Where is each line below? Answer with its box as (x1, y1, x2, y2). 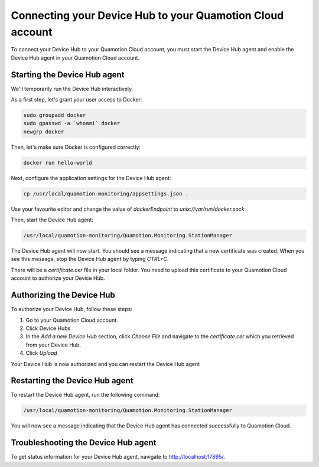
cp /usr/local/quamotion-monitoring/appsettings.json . (23, 190, 189, 197)
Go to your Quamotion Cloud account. (25, 316, 118, 324)
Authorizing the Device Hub (11, 290, 115, 301)
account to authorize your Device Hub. (11, 275, 106, 282)
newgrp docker (23, 128, 64, 135)
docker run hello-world (23, 159, 93, 166)
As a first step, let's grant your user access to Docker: (11, 96, 142, 103)
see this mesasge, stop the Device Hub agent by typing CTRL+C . (11, 256, 169, 263)
